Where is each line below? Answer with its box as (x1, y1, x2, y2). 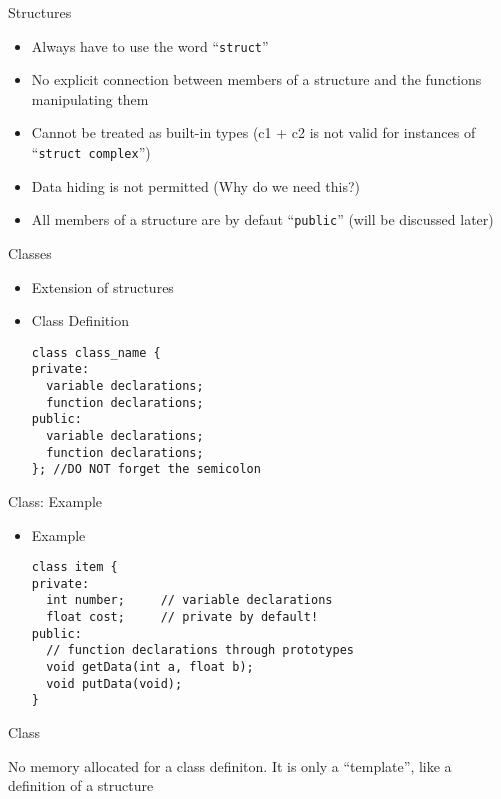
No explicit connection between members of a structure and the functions (31, 69, 482, 90)
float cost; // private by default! (46, 610, 319, 625)
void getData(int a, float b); (46, 660, 254, 675)
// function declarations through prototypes (46, 643, 354, 658)
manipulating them (31, 88, 149, 109)
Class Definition (31, 310, 129, 331)
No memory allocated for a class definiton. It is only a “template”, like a (8, 755, 452, 776)
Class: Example (8, 490, 103, 511)
